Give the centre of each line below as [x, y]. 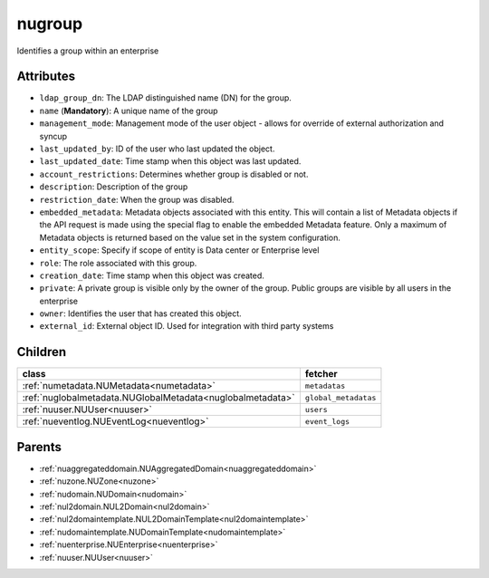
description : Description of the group [114, 187]
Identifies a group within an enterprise [88, 51]
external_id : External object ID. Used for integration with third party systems [187, 326]
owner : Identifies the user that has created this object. [140, 313]
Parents [39, 447]
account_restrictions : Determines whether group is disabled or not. [174, 174]
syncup [53, 136]
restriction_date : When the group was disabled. [137, 199]
